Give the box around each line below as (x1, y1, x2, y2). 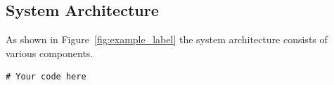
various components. (6, 45, 94, 60)
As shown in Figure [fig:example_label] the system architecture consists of (6, 32, 328, 47)
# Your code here (6, 72, 86, 82)
